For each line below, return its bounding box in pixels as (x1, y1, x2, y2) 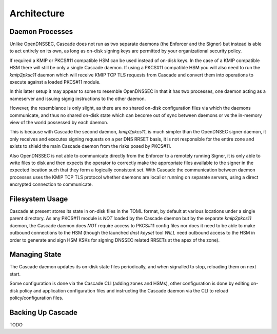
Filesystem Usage (9, 194, 68, 203)
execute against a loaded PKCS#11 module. (9, 79, 101, 85)
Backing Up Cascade (9, 308, 78, 317)
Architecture (9, 8, 65, 19)
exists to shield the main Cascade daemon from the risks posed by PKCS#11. (9, 143, 171, 149)
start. (9, 271, 21, 277)
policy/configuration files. (9, 295, 64, 301)
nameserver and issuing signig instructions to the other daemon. (9, 95, 146, 102)
